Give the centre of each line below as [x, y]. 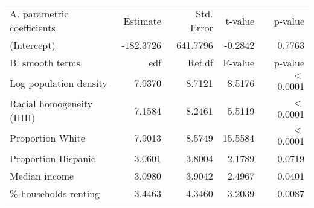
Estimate [142, 20]
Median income [42, 176]
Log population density [59, 83]
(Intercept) [33, 45]
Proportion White [47, 138]
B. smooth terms [45, 62]
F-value [239, 62]
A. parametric [39, 14]
